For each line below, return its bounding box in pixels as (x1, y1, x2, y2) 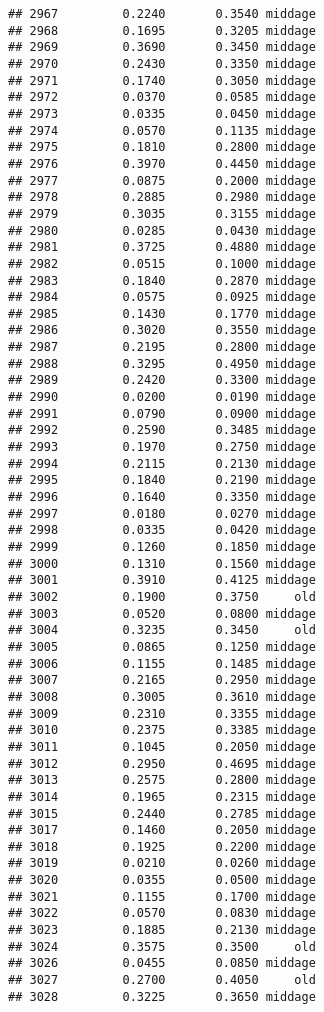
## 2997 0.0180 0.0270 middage (8, 506, 316, 521)
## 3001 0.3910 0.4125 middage (8, 573, 316, 588)
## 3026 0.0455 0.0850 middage (8, 956, 316, 971)
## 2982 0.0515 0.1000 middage (8, 256, 316, 271)
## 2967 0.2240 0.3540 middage (8, 7, 316, 21)
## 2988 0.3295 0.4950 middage (8, 356, 316, 371)
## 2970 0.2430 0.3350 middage (8, 56, 316, 71)
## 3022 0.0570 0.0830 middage (8, 906, 316, 921)
